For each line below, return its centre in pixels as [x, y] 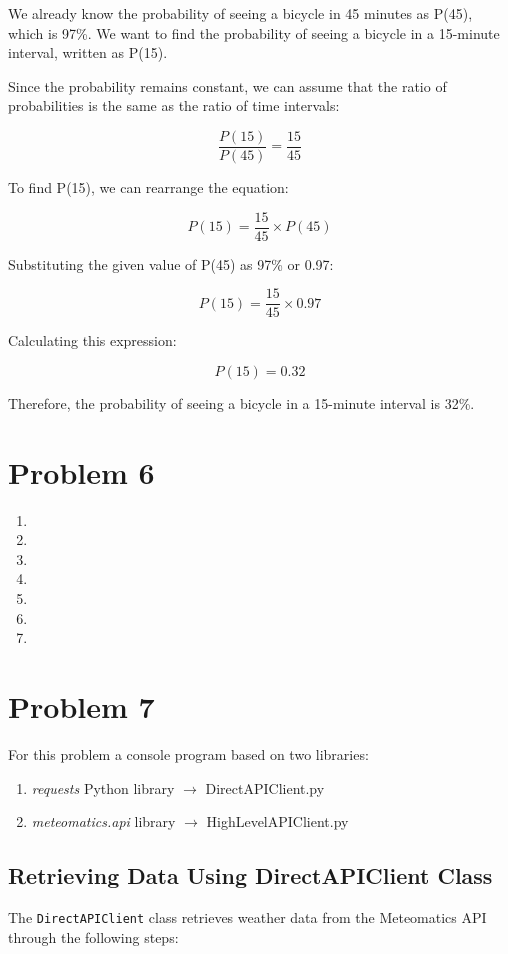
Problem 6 [81, 471]
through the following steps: [93, 936]
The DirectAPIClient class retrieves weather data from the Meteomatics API [247, 916]
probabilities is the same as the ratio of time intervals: [174, 105]
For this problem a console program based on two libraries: [188, 753]
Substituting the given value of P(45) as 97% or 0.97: [171, 263]
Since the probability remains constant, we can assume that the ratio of [227, 85]
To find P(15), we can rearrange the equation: [148, 187]
